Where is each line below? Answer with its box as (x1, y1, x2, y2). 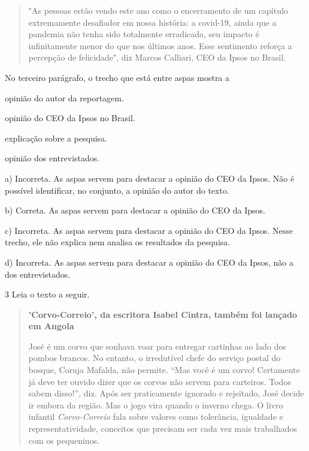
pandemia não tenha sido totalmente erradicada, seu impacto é (28, 28, 259, 40)
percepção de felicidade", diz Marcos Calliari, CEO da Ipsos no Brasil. (28, 51, 286, 64)
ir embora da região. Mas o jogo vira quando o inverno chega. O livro (28, 398, 283, 411)
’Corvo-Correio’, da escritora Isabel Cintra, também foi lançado (28, 308, 298, 320)
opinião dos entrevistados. (5, 152, 100, 164)
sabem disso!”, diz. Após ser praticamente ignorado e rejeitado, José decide (28, 387, 304, 399)
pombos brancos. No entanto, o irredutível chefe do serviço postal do (28, 351, 281, 364)
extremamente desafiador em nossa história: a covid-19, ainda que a (28, 16, 277, 28)
